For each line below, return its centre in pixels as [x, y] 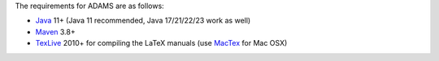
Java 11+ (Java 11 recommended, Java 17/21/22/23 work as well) [143, 21]
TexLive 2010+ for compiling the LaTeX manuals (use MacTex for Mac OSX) [161, 43]
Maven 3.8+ [56, 31]
